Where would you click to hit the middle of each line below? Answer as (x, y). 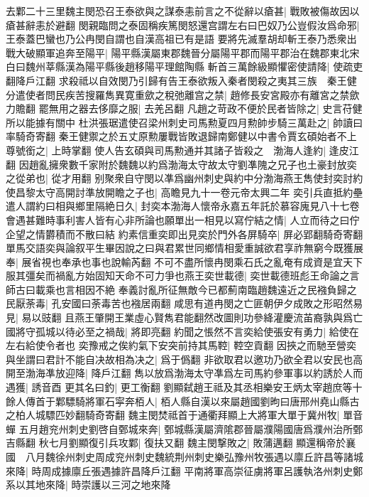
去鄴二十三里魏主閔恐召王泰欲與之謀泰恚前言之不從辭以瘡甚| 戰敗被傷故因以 (183, 11)
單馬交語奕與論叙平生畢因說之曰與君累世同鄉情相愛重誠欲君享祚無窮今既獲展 (184, 248)
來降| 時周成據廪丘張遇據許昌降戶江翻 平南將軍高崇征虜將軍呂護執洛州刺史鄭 (184, 470)
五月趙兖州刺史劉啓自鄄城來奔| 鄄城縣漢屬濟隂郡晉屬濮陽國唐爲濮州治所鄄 (191, 428)
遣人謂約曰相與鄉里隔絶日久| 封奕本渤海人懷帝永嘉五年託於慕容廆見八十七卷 (183, 206)
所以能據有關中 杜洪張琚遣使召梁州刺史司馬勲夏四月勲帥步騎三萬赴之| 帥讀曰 (184, 122)
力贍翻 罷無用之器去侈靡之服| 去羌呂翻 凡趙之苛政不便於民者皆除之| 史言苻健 (184, 108)
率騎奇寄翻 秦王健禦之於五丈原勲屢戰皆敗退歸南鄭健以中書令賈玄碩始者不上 (181, 136)
